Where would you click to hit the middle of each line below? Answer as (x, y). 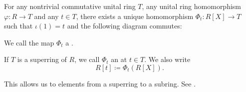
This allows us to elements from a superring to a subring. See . (100, 83)
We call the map (29, 42)
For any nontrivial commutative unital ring (70, 6)
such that (18, 26)
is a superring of (42, 59)
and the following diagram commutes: (124, 26)
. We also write (167, 59)
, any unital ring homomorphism (192, 6)
